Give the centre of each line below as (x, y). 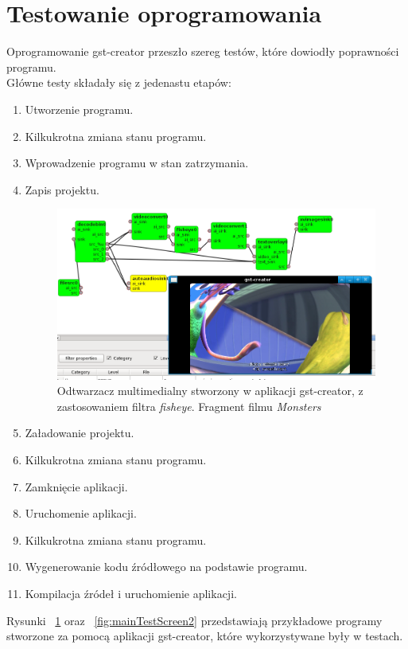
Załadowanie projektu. (80, 433)
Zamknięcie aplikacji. (76, 486)
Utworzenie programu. (79, 109)
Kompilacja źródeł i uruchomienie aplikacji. (131, 593)
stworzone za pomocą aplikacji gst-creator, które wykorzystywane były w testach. (205, 636)
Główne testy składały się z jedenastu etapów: (119, 82)
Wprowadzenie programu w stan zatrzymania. (137, 163)
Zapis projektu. (62, 189)
